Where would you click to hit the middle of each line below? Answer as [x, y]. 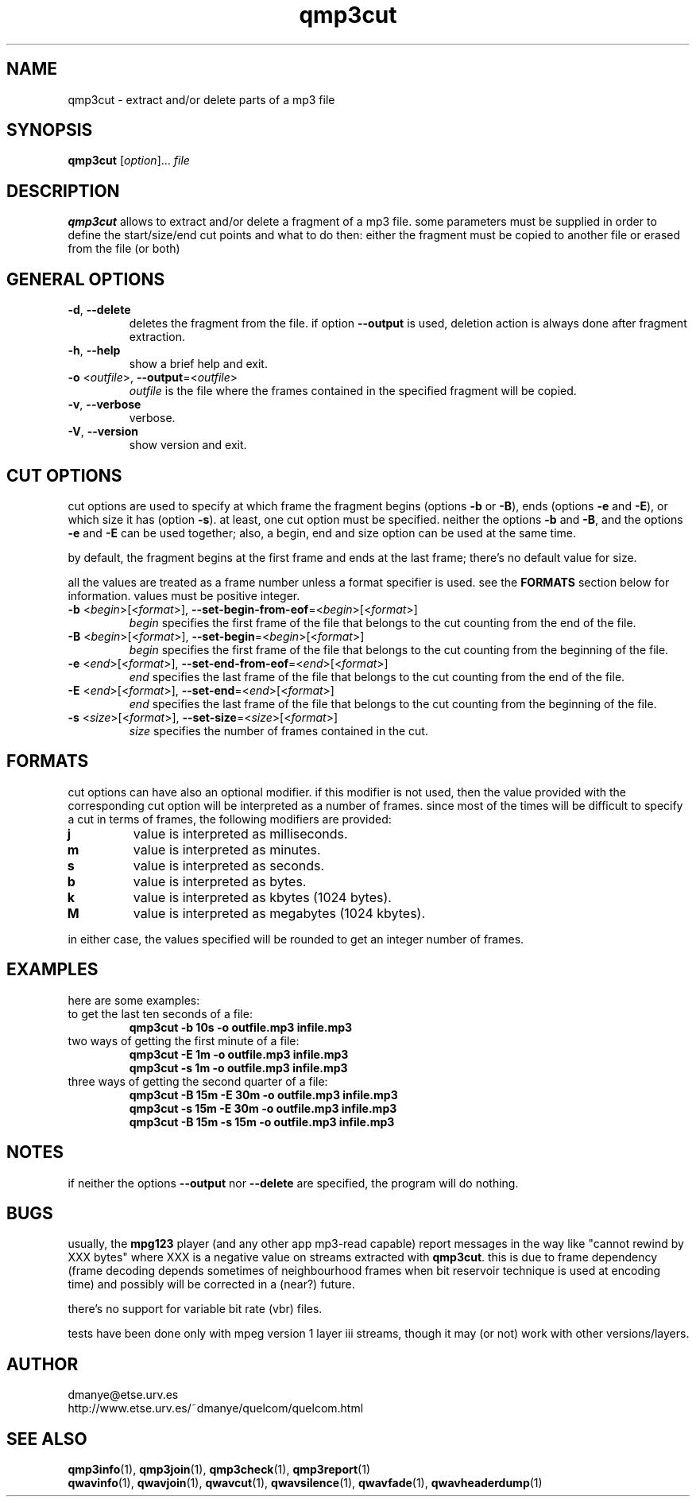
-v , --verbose [104, 405]
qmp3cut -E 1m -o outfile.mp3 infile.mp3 [239, 1054]
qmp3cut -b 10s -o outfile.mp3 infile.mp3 [241, 1027]
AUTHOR [43, 1364]
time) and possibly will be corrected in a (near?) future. [211, 1284]
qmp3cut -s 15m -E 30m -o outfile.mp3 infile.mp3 [263, 1108]
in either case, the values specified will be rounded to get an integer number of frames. [296, 939]
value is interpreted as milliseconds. [240, 833]
